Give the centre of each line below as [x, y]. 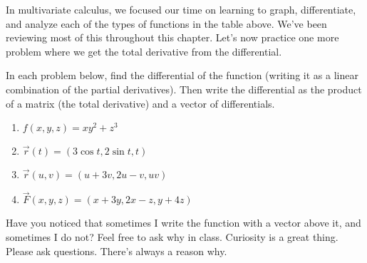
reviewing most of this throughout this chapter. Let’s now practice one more [172, 37]
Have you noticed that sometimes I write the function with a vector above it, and [183, 223]
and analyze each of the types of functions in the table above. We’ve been [166, 23]
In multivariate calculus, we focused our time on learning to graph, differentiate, [181, 9]
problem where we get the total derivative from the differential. [144, 51]
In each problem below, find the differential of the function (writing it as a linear [182, 75]
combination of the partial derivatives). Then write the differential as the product [184, 89]
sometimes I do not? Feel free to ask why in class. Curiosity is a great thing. [172, 236]
